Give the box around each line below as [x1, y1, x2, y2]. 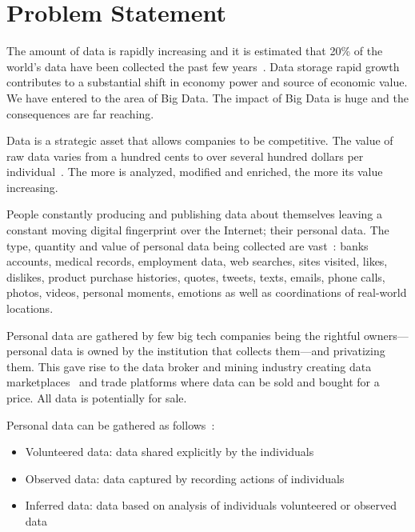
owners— [363, 326, 409, 343]
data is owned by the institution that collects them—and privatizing [50, 342, 385, 359]
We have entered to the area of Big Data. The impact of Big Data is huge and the [6, 89, 409, 106]
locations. [6, 300, 54, 317]
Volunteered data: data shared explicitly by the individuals [25, 443, 314, 460]
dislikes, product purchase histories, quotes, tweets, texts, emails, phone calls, [6, 268, 385, 285]
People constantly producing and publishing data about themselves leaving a [6, 206, 382, 222]
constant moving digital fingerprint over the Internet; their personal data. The [6, 222, 389, 238]
